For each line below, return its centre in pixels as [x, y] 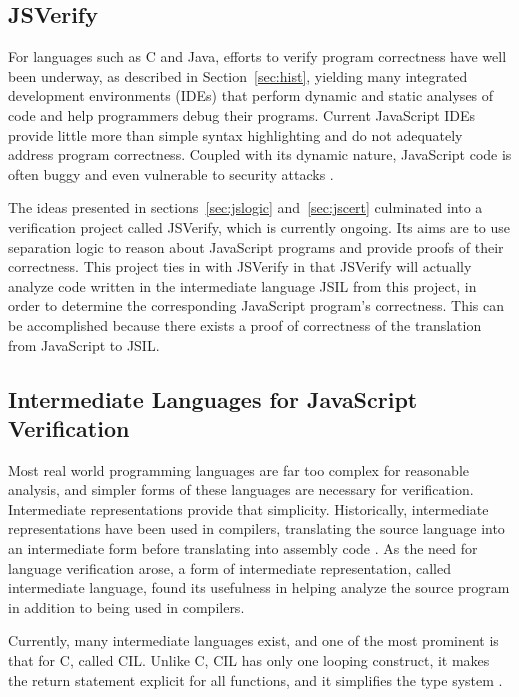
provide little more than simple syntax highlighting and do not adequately [235, 134]
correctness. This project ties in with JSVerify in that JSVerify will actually [240, 266]
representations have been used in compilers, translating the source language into [256, 528]
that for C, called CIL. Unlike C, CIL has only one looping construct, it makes [249, 660]
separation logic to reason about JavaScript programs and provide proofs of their [256, 246]
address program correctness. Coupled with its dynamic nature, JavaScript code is [260, 154]
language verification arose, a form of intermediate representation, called [229, 567]
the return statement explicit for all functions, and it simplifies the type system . [255, 679]
